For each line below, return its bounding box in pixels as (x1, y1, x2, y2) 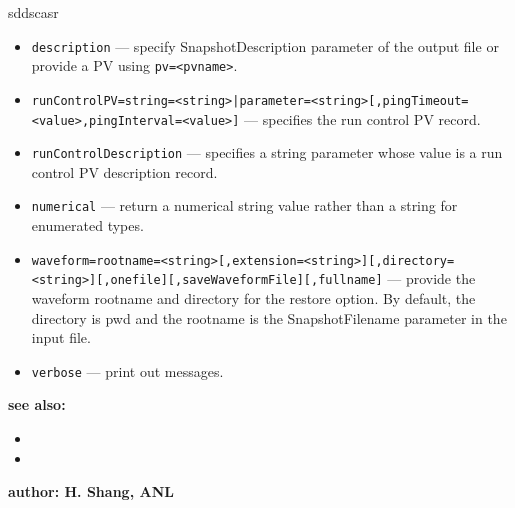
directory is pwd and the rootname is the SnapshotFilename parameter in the (31, 307, 507, 328)
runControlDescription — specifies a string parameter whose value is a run (31, 142, 503, 163)
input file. (31, 327, 91, 348)
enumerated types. (31, 215, 144, 236)
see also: (8, 394, 66, 415)
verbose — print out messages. (31, 360, 224, 381)
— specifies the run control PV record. (244, 108, 481, 129)
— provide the (387, 268, 476, 289)
